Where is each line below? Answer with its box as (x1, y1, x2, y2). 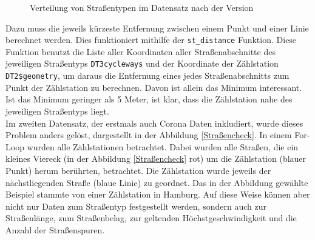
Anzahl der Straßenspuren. (5, 223, 105, 236)
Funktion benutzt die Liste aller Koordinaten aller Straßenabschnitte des (5, 45, 276, 58)
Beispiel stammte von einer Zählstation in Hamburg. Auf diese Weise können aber (5, 188, 310, 201)
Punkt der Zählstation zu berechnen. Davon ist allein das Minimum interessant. (5, 81, 302, 93)
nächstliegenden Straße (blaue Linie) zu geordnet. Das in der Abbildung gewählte (5, 176, 308, 188)
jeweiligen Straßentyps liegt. (5, 104, 109, 117)
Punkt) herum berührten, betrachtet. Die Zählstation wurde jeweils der (5, 164, 271, 176)
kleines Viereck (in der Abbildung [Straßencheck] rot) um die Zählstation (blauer (5, 152, 307, 165)
